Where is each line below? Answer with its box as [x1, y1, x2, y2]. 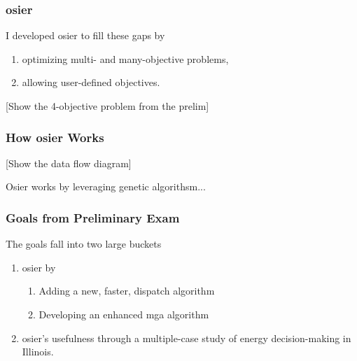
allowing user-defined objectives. [22, 75, 160, 90]
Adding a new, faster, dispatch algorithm [38, 283, 215, 298]
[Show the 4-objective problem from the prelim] [6, 99, 209, 113]
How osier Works [6, 128, 104, 146]
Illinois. [22, 344, 54, 359]
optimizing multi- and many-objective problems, [22, 51, 229, 66]
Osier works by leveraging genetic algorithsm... [6, 179, 206, 194]
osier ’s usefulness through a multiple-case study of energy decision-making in [22, 330, 351, 345]
